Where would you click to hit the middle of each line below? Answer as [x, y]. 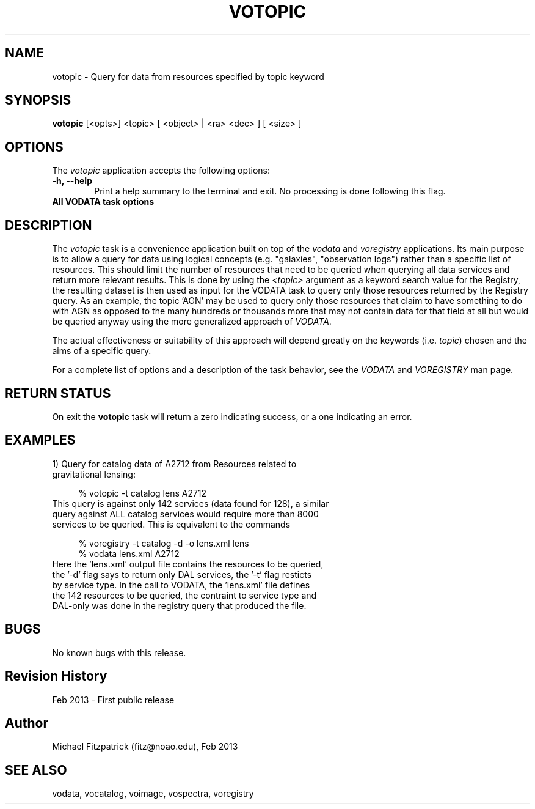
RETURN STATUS [58, 393]
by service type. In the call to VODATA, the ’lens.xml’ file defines [181, 585]
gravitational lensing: [94, 474]
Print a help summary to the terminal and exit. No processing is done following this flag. [270, 191]
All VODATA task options [103, 202]
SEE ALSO [36, 770]
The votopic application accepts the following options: [161, 171]
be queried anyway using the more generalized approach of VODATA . [192, 322]
